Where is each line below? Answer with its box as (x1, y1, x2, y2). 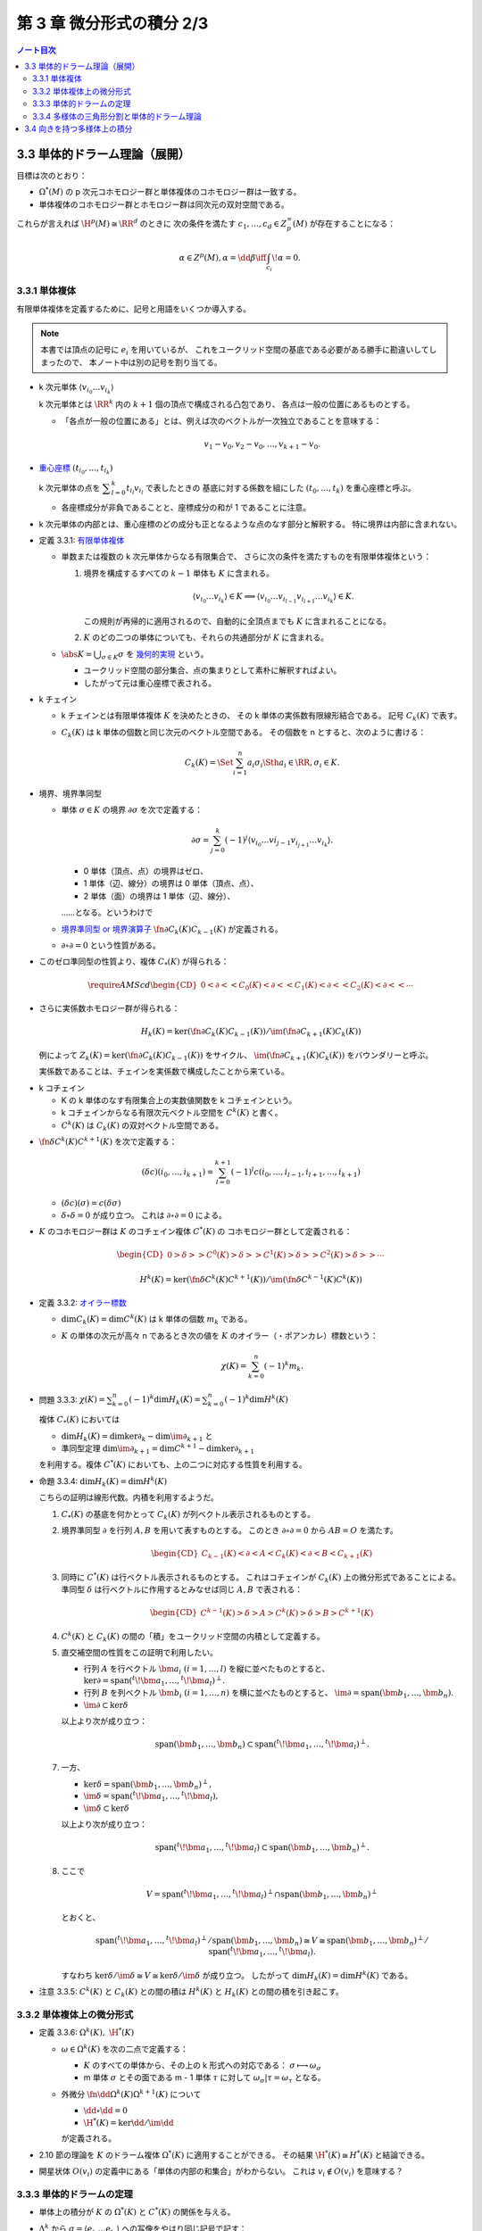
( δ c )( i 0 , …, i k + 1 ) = (141, 1167, 214, 1180)
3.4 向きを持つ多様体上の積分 (24, 123, 133, 134)
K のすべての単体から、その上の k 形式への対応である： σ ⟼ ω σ (83, 2060, 321, 2072)
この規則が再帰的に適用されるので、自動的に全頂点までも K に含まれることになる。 (83, 616, 392, 626)
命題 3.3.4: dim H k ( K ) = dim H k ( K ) (38, 1475, 168, 1489)
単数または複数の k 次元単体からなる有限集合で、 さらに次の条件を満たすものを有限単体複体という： (61, 552, 432, 562)
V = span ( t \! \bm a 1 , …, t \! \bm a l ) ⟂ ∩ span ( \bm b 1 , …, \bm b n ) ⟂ (145, 1887, 378, 1901)
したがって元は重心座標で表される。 (83, 677, 217, 688)
